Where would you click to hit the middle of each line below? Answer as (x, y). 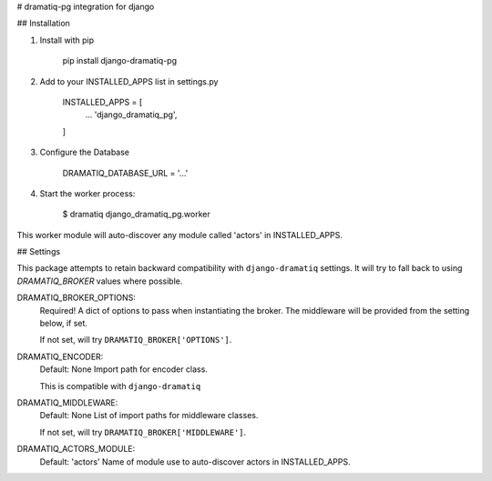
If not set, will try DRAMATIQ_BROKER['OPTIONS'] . (136, 340)
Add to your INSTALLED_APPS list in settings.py (129, 81)
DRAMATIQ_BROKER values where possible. (100, 281)
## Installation (43, 24)
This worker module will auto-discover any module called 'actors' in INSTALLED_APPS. (180, 235)
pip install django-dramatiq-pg (120, 61)
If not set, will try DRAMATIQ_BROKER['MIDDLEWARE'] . (143, 432)
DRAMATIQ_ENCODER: (60, 356)
